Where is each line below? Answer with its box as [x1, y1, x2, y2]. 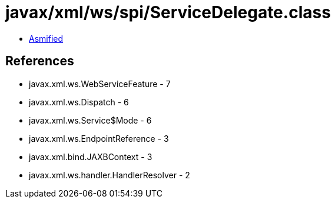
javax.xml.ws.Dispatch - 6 [29, 96, 129, 107]
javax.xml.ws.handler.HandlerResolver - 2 [29, 169, 190, 180]
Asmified [29, 33, 64, 44]
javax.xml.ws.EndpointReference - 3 [29, 133, 169, 144]
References [5, 54, 74, 69]
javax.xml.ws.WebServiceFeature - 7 [29, 78, 171, 89]
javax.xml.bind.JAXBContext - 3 [29, 151, 152, 162]
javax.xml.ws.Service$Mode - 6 [29, 115, 152, 125]
